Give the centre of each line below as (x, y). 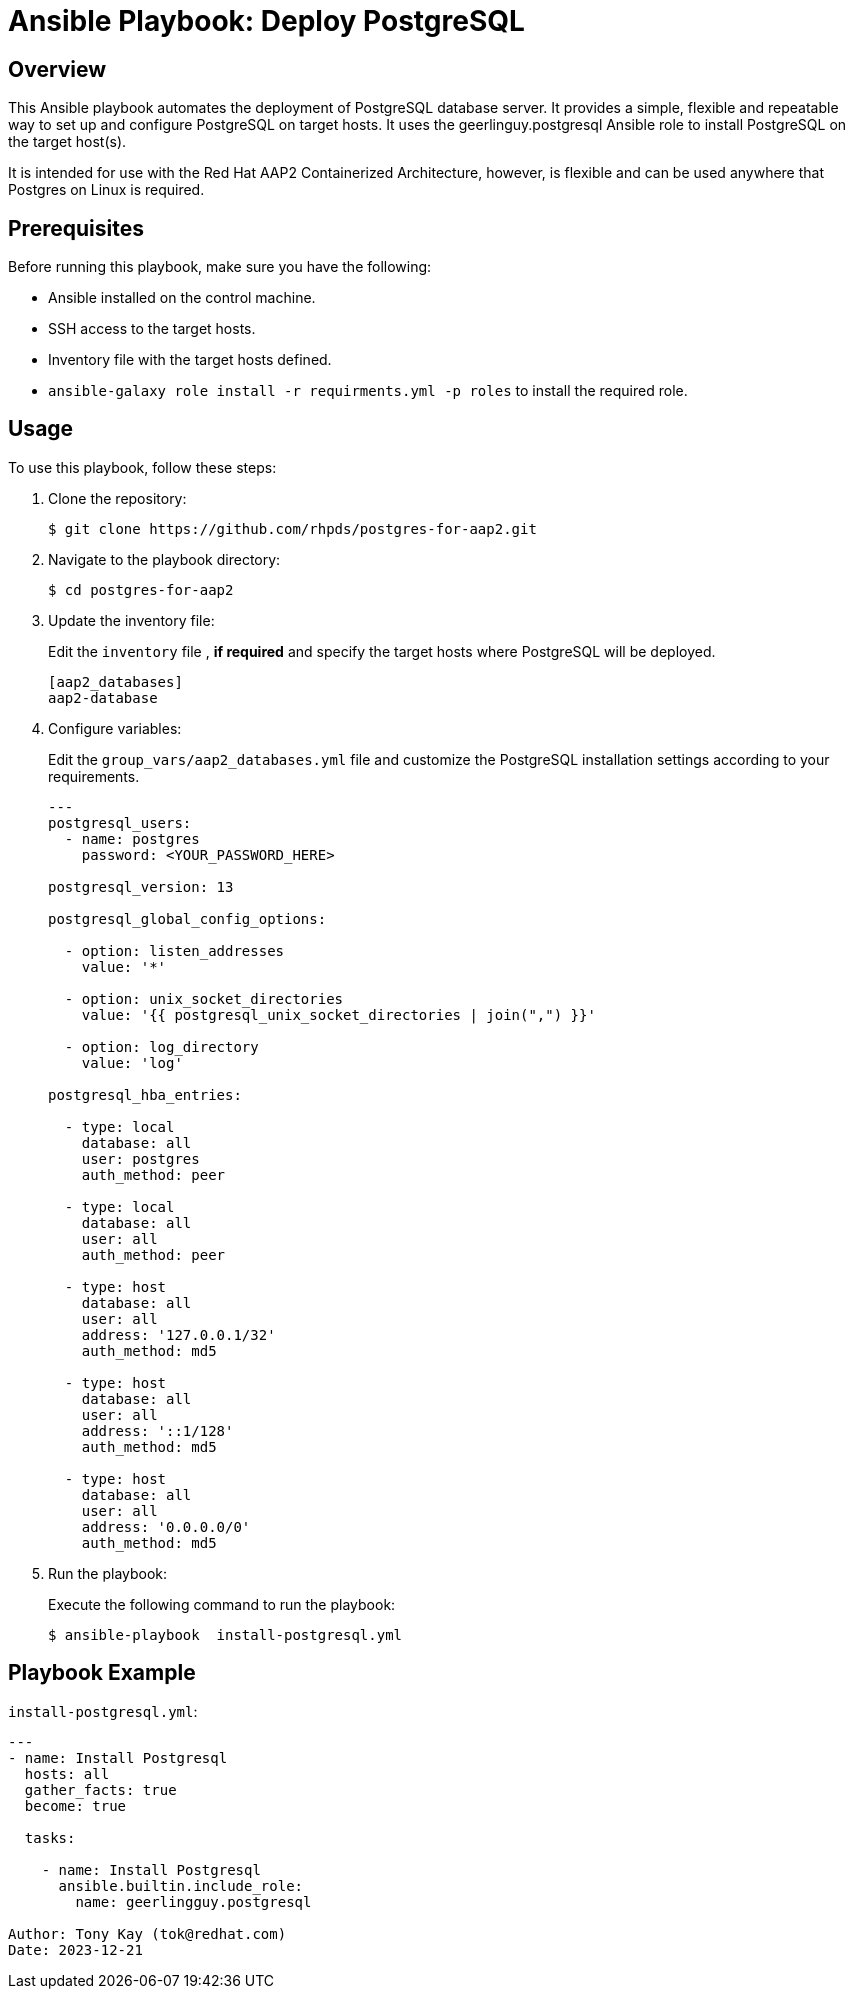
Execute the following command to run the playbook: (222, 1604)
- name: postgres (132, 838)
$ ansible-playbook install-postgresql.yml (225, 1634)
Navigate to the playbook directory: (164, 559)
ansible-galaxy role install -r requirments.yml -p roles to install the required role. (368, 391)
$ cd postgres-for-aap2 (141, 589)
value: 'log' (132, 1062)
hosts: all (67, 1773)
